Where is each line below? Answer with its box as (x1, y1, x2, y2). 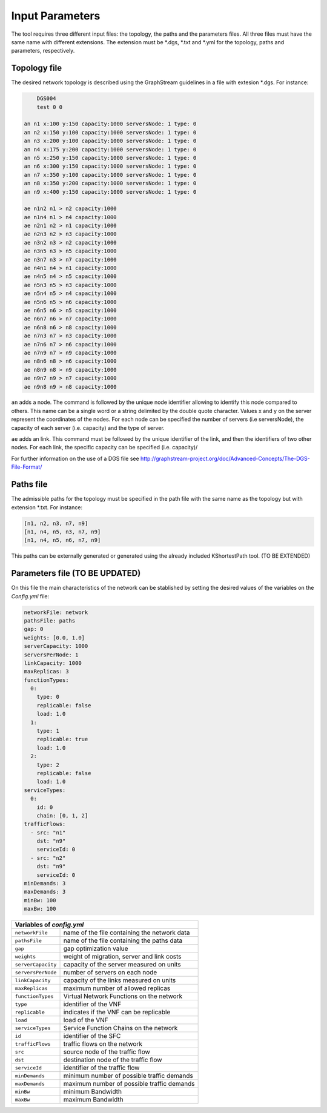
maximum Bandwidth (63, 1095, 124, 1104)
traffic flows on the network (63, 1040, 142, 1048)
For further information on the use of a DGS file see (11, 455, 139, 462)
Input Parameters (11, 9, 101, 22)
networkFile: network (24, 609, 88, 616)
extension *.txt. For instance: (11, 503, 83, 511)
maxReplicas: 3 (24, 668, 69, 675)
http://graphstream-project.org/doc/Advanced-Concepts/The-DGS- (140, 455, 310, 462)
